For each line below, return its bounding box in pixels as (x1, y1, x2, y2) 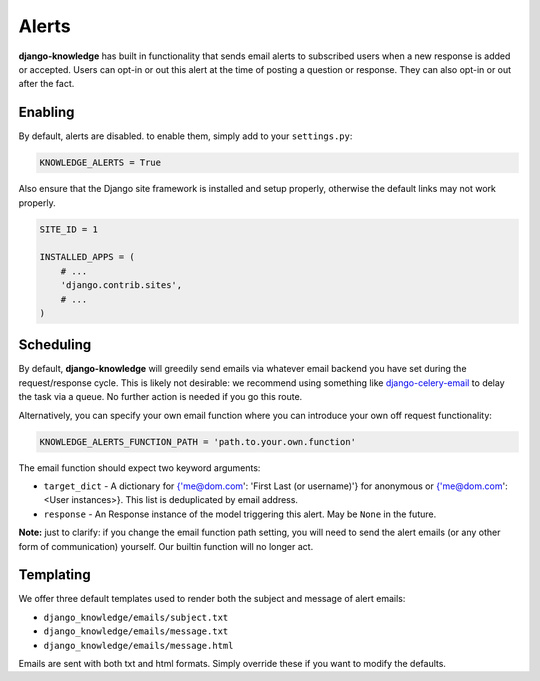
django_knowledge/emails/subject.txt (43, 611, 229, 623)
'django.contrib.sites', (60, 280, 183, 291)
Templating (18, 566, 91, 584)
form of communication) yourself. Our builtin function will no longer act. (18, 540, 314, 552)
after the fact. (18, 78, 75, 90)
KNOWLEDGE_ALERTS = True (39, 157, 162, 169)
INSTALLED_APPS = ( (39, 251, 135, 263)
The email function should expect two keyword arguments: (18, 461, 261, 474)
